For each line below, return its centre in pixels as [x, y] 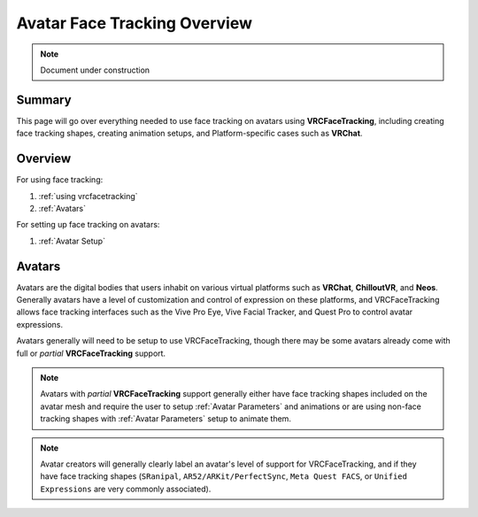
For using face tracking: [60, 180]
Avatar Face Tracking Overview [134, 23]
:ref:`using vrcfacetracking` [88, 196]
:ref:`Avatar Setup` [72, 241]
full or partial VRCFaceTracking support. [91, 353]
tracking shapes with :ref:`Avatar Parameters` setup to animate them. [166, 419]
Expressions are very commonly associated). [126, 489]
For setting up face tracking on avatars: [88, 225]
